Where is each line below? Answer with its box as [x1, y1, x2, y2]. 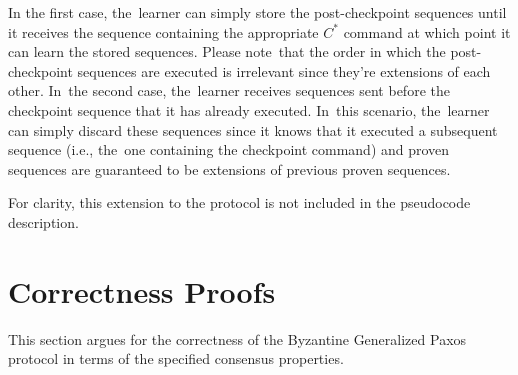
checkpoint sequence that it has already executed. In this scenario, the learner [8, 99, 490, 120]
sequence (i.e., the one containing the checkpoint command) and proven [8, 139, 450, 160]
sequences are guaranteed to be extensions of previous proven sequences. [8, 158, 451, 179]
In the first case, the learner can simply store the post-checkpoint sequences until [8, 2, 507, 22]
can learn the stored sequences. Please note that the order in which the [8, 41, 446, 62]
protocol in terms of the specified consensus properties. [8, 348, 344, 369]
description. [8, 211, 79, 232]
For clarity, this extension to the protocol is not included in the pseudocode [8, 192, 471, 213]
